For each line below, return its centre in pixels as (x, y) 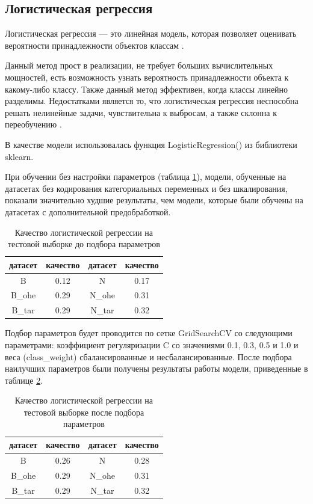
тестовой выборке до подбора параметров (84, 244)
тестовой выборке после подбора (84, 412)
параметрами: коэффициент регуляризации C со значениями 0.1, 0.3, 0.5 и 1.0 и (152, 344)
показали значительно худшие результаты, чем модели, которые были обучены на (154, 200)
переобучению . (33, 124)
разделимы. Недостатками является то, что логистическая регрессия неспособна (152, 101)
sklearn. (19, 156)
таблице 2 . (24, 380)
